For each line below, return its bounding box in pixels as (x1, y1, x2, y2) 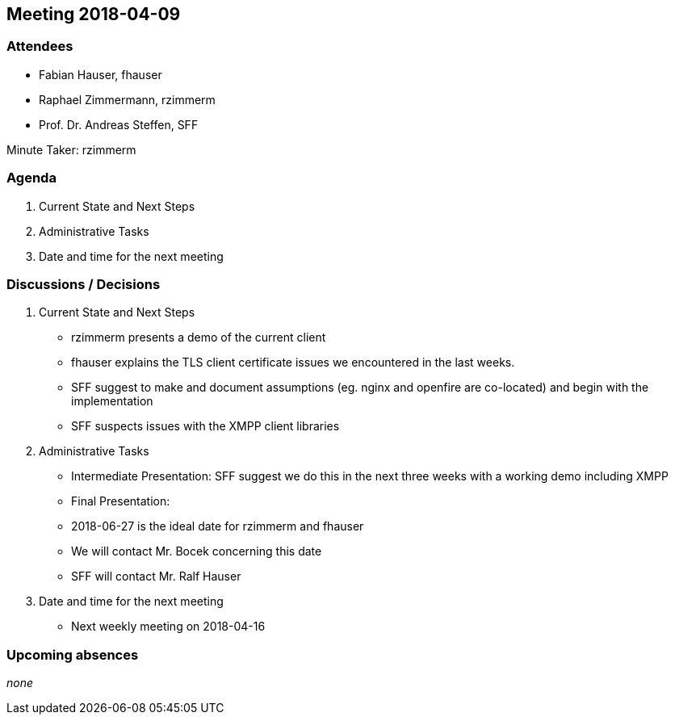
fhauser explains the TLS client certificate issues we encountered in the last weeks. (71, 355, 515, 370)
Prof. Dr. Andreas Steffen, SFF (39, 117, 199, 132)
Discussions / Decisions (6, 275, 161, 292)
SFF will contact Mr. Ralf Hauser (71, 569, 241, 584)
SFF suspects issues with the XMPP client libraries (71, 419, 340, 434)
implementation (71, 394, 153, 409)
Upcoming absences (6, 646, 139, 663)
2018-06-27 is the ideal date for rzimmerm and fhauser (71, 519, 364, 534)
